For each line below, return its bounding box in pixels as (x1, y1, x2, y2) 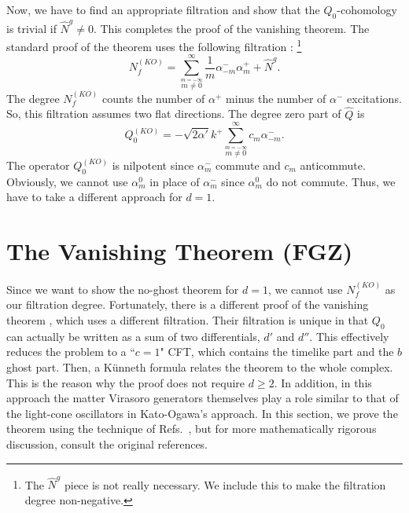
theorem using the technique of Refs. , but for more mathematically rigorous (6, 420, 377, 437)
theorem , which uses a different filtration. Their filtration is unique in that (6, 312, 369, 328)
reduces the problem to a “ (6, 343, 135, 360)
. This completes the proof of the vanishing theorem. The (93, 20, 370, 36)
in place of (149, 173, 200, 189)
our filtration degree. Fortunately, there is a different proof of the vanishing (6, 296, 369, 313)
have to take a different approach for (6, 189, 182, 205)
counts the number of (101, 90, 205, 106)
